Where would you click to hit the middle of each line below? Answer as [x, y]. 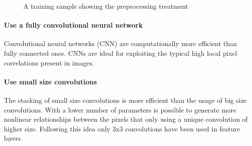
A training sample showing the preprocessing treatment [106, 6]
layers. [13, 138]
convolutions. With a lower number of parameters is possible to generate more [120, 109]
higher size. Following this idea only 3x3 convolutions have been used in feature [122, 128]
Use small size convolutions [50, 81]
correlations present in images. [49, 62]
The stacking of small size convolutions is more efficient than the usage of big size [125, 100]
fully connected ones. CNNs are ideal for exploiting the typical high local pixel [121, 53]
